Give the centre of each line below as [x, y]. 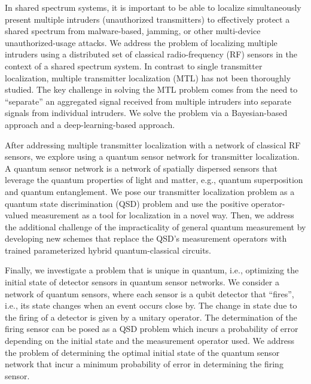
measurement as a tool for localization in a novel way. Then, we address [162, 215]
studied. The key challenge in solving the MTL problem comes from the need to [151, 89]
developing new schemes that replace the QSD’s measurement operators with [146, 238]
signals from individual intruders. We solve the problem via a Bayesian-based [146, 113]
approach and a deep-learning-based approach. [90, 124]
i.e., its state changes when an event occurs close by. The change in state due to [151, 305]
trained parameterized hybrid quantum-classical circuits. [108, 250]
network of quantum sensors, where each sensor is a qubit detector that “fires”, [150, 293]
